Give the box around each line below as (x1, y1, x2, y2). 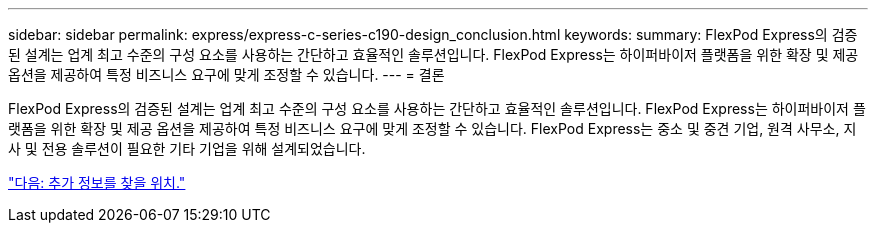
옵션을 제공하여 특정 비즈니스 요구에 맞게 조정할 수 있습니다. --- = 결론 (8, 66, 445, 83)
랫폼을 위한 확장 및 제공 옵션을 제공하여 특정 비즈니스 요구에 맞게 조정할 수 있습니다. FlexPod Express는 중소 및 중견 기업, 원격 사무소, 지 (8, 120, 857, 137)
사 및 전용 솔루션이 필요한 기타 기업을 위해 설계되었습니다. (8, 140, 366, 157)
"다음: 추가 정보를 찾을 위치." (8, 174, 186, 191)
